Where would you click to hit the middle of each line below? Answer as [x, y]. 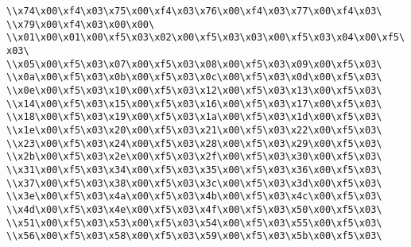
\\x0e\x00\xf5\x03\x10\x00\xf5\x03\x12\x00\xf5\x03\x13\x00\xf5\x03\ [194, 90]
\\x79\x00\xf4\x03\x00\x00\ [81, 24]
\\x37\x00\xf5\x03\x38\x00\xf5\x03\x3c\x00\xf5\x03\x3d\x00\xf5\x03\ [194, 183]
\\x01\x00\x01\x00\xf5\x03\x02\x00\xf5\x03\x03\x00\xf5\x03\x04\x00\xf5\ [206, 38]
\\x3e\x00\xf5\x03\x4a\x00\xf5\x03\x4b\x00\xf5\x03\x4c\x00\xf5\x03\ [194, 197]
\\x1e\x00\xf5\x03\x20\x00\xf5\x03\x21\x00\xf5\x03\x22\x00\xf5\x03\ [194, 130]
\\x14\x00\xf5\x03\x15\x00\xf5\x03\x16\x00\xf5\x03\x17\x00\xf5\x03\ [194, 104]
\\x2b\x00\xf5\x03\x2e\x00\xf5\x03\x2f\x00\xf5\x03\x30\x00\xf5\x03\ [194, 157]
